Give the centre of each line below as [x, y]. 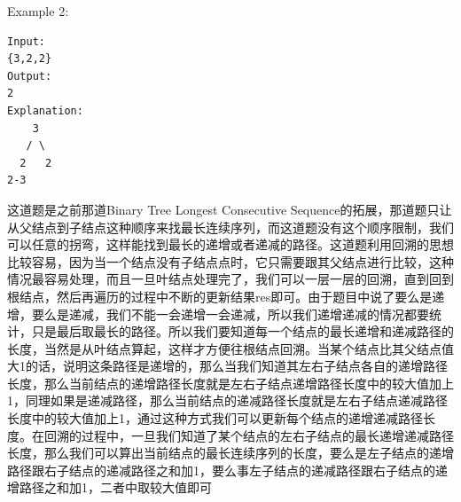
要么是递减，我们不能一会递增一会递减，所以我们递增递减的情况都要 [230, 314]
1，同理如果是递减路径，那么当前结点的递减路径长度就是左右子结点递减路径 [227, 400]
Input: [26, 41]
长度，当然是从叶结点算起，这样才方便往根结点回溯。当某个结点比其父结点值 [230, 348]
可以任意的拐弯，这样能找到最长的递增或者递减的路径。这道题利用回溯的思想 [230, 244]
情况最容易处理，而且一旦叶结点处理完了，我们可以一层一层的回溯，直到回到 [230, 279]
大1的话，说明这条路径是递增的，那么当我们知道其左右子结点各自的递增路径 [227, 366]
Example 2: [38, 11]
